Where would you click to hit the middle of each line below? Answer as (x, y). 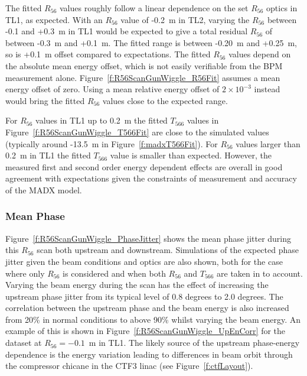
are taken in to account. (260, 273)
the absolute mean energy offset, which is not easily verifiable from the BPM (144, 65)
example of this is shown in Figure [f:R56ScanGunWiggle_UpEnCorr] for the (146, 331)
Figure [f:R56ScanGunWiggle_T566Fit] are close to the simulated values (137, 132)
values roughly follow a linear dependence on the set (154, 8)
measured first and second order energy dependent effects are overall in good (144, 166)
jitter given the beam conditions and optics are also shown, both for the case (144, 261)
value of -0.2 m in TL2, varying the (185, 19)
